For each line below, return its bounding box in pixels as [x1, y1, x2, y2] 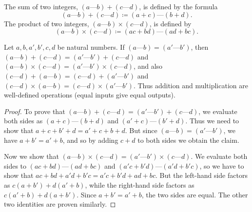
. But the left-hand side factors [155, 170, 248, 180]
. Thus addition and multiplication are [133, 80, 248, 90]
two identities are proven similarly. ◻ [4, 199, 116, 209]
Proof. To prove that [4, 106, 65, 116]
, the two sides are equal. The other [141, 189, 248, 199]
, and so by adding [62, 135, 118, 145]
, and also [133, 61, 163, 71]
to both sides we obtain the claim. [137, 135, 239, 145]
